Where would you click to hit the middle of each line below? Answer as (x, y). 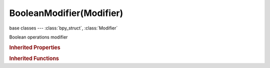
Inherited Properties (35, 47)
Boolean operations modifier (38, 37)
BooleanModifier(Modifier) (66, 13)
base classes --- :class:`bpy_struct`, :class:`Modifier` (63, 28)
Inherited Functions (34, 58)
